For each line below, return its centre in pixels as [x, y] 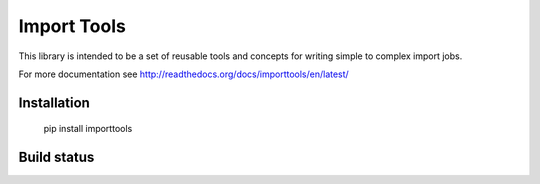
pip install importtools [88, 129]
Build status [56, 157]
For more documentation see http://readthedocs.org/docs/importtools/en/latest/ [183, 74]
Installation [54, 102]
